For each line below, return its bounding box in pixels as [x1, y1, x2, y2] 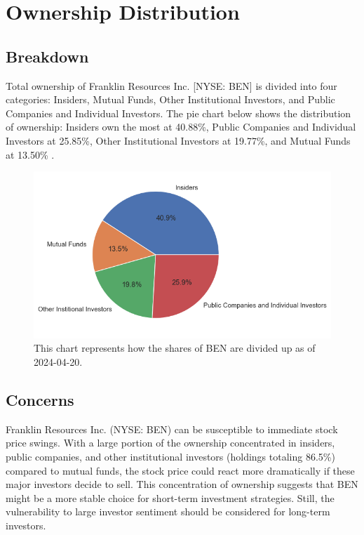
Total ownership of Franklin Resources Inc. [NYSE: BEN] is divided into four [6, 78, 337, 93]
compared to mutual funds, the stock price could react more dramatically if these [6, 463, 355, 477]
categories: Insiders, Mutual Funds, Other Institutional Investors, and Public [6, 92, 335, 107]
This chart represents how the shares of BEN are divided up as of [34, 341, 316, 355]
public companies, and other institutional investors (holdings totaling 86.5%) [6, 449, 335, 463]
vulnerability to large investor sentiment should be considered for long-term [6, 504, 330, 519]
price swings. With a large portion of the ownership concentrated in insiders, [6, 435, 335, 450]
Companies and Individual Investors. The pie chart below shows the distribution [6, 105, 351, 120]
